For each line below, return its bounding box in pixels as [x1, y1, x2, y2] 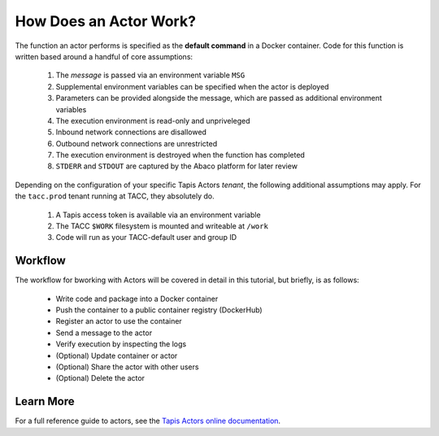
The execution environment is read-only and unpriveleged [55, 116, 251, 125]
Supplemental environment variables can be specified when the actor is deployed [55, 81, 329, 91]
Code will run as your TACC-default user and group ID [55, 233, 237, 242]
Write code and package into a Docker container [55, 294, 219, 303]
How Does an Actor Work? [15, 12, 197, 30]
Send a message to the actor [55, 328, 153, 338]
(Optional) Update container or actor [55, 351, 178, 360]
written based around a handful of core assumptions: [15, 51, 193, 61]
